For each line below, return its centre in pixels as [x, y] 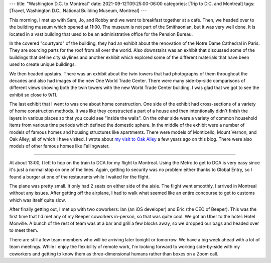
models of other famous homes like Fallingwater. [59, 146]
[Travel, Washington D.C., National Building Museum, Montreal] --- [78, 11]
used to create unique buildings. [43, 64]
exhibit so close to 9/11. [33, 95]
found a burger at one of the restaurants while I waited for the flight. [80, 177]
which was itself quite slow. [38, 200]
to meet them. [24, 230]
